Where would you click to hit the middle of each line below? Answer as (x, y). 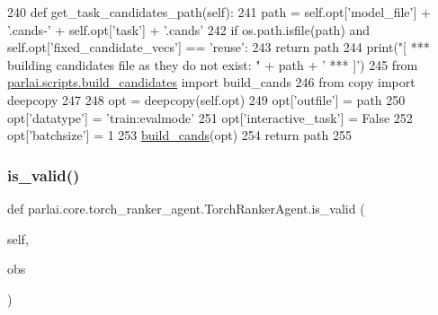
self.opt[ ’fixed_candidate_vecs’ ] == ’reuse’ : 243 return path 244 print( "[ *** (219, 47)
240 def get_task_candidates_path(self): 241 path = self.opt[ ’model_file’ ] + (219, 12)
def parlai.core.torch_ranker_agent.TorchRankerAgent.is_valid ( (186, 208)
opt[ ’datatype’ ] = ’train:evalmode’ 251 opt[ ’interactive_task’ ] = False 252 (210, 117)
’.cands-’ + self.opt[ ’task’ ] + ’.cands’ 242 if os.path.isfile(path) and (189, 29)
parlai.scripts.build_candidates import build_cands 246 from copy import (211, 82)
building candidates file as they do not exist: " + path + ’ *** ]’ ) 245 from (213, 64)
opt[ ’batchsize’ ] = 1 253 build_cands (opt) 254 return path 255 (179, 135)
